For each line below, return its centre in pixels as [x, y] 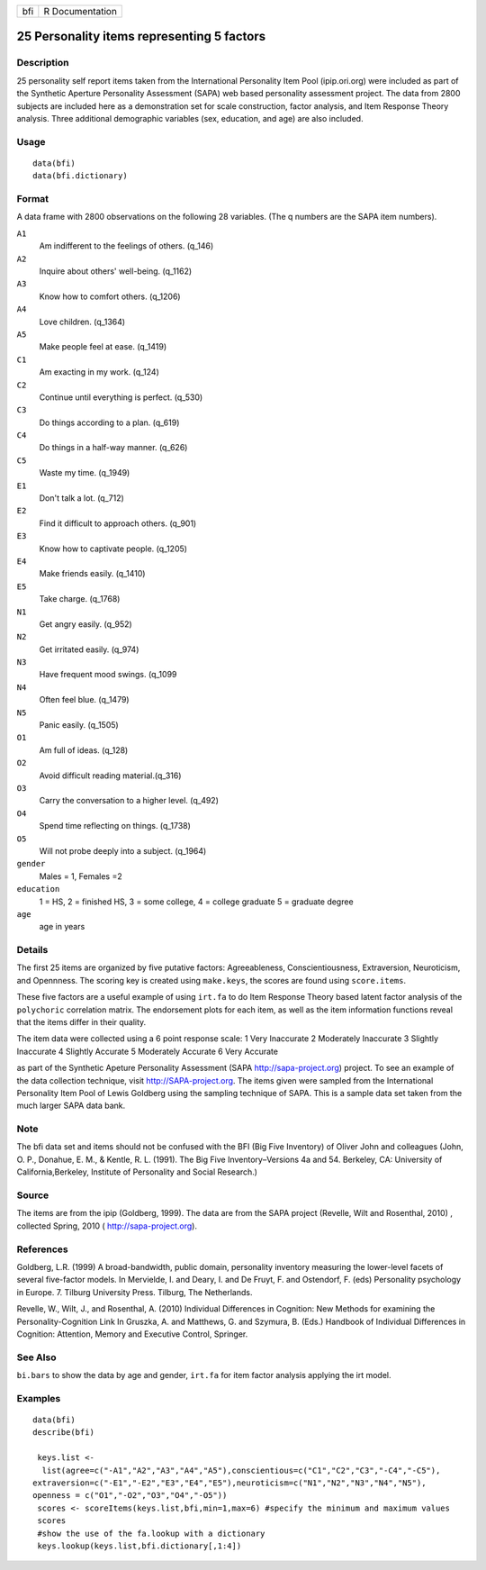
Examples [39, 1398]
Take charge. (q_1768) [80, 599]
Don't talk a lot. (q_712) [82, 498]
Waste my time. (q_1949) [85, 473]
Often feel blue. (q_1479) [84, 700]
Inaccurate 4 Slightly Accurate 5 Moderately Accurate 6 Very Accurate [148, 1051]
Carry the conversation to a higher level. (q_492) [129, 801]
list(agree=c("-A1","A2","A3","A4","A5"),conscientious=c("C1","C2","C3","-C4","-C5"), [241, 1470]
